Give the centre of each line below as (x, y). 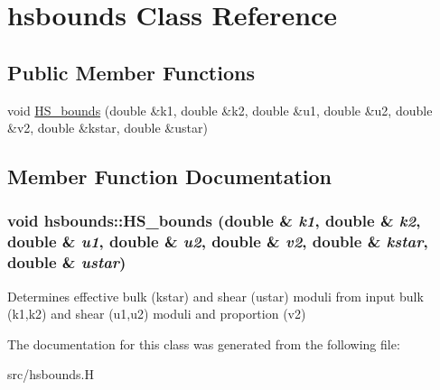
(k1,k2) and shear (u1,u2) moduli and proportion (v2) (157, 314)
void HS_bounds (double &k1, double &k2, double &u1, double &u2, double (220, 110)
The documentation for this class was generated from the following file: (204, 344)
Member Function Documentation (170, 176)
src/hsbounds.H (51, 374)
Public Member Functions (131, 72)
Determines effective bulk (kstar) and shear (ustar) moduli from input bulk (215, 296)
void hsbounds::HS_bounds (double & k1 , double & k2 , (214, 221)
